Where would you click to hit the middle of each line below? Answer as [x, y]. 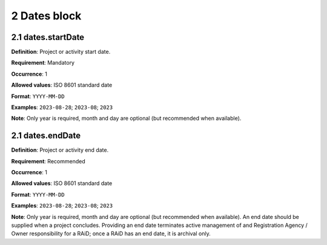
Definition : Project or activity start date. [61, 52]
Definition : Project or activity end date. [60, 150]
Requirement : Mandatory [43, 63]
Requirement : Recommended [48, 161]
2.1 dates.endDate [46, 136]
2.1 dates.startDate [48, 37]
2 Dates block [46, 16]
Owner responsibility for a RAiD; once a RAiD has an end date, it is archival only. [111, 234]
